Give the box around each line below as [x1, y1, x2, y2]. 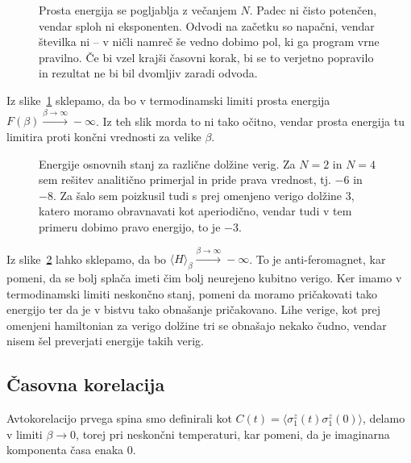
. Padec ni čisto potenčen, [249, 2, 377, 18]
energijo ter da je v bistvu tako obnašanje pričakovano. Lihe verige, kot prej [6, 301, 381, 318]
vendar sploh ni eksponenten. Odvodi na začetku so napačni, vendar [39, 17, 375, 34]
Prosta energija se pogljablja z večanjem [39, 2, 237, 18]
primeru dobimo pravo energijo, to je [39, 218, 221, 235]
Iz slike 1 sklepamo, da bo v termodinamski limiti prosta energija [6, 91, 330, 108]
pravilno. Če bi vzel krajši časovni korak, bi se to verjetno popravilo [39, 48, 374, 65]
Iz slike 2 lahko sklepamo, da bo [6, 250, 167, 267]
